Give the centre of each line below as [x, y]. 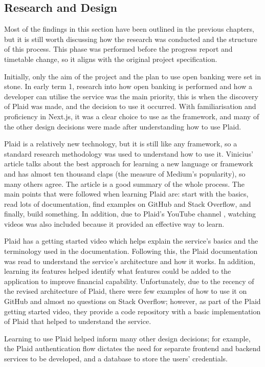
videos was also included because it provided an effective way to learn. [114, 223]
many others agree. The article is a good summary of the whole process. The [124, 183]
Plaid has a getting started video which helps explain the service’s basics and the [131, 241]
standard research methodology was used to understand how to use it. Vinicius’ [129, 153]
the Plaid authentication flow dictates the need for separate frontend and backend [132, 348]
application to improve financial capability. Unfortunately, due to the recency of [129, 281]
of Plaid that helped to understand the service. [78, 321]
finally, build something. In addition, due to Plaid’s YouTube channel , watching [130, 214]
